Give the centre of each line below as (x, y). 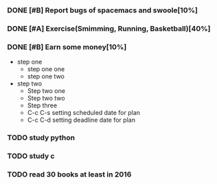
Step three (42, 105)
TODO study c (31, 156)
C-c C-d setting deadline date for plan (81, 120)
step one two (46, 77)
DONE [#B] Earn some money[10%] (67, 47)
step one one (46, 69)
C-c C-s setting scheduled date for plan (84, 113)
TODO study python (41, 137)
